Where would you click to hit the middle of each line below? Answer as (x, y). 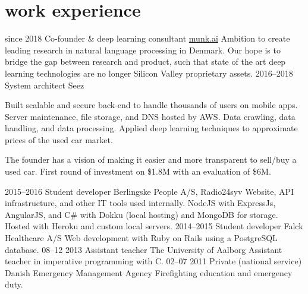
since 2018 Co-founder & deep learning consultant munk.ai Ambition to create (147, 38)
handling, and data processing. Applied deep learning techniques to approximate (151, 128)
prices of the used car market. (59, 139)
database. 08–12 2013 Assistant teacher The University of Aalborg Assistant (144, 249)
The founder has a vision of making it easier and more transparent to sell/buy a (151, 159)
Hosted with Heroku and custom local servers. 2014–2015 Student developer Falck (154, 226)
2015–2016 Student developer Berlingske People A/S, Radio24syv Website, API (150, 191)
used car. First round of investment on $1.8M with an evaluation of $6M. (138, 171)
